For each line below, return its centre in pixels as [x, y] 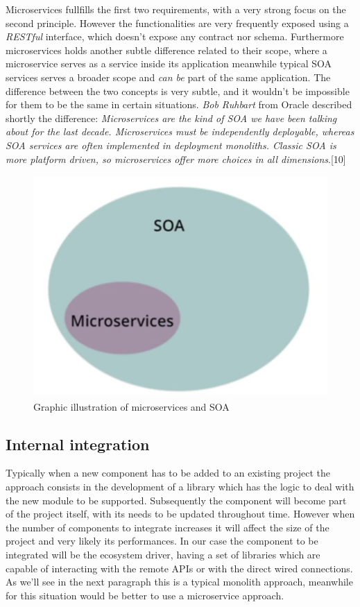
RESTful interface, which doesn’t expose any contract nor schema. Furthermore [175, 36]
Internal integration [78, 444]
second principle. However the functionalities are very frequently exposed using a [177, 23]
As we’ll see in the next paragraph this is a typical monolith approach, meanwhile [179, 582]
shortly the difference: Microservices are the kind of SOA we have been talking [171, 118]
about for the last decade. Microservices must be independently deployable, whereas [180, 131]
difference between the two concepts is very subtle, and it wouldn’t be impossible [178, 91]
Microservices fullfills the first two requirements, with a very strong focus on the [176, 9]
